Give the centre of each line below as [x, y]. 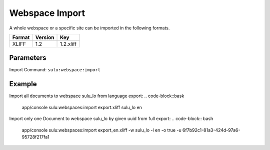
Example [23, 84]
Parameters [28, 58]
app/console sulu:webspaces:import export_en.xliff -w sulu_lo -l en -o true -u [102, 130]
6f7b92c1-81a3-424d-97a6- [211, 130]
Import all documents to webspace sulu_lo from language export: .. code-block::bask [97, 96]
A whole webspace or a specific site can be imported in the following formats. [89, 28]
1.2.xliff [68, 44]
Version [45, 37]
